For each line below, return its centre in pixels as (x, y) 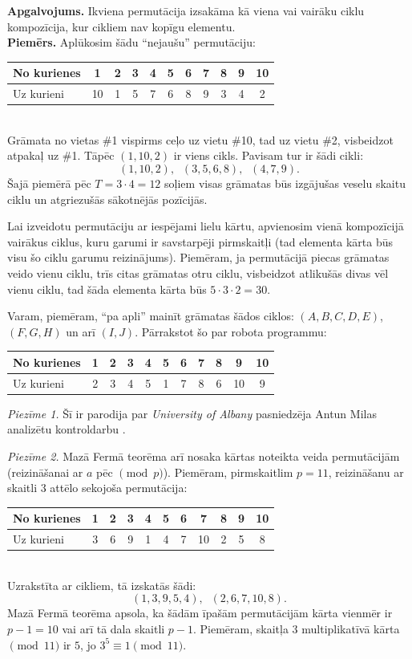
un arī (81, 331)
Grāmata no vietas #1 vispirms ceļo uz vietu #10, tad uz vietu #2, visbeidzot (200, 139)
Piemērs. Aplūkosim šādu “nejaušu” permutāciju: (131, 42)
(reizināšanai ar (45, 472)
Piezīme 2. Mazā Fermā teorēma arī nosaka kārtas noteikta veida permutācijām (204, 456)
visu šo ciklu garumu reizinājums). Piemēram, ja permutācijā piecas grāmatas (198, 257)
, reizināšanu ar (366, 472)
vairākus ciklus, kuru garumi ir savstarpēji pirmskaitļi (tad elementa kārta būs (200, 241)
